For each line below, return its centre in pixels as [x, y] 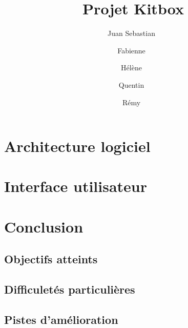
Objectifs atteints [51, 259]
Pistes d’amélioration [61, 319]
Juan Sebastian [131, 33]
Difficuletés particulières [70, 289]
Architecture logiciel [77, 146]
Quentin [131, 84]
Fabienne [131, 50]
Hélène [131, 67]
